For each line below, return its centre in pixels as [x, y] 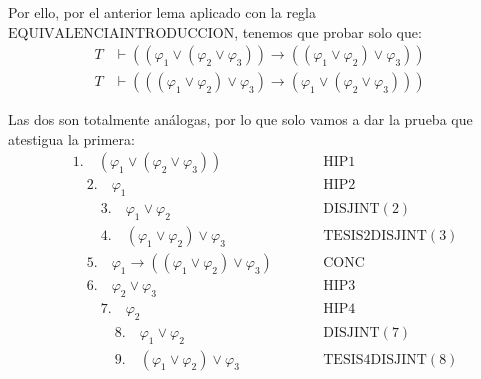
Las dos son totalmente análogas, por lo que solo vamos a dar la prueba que [240, 119]
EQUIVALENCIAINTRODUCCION [121, 33]
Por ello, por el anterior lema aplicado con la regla [162, 12]
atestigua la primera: [71, 138]
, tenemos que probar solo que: [328, 31]
